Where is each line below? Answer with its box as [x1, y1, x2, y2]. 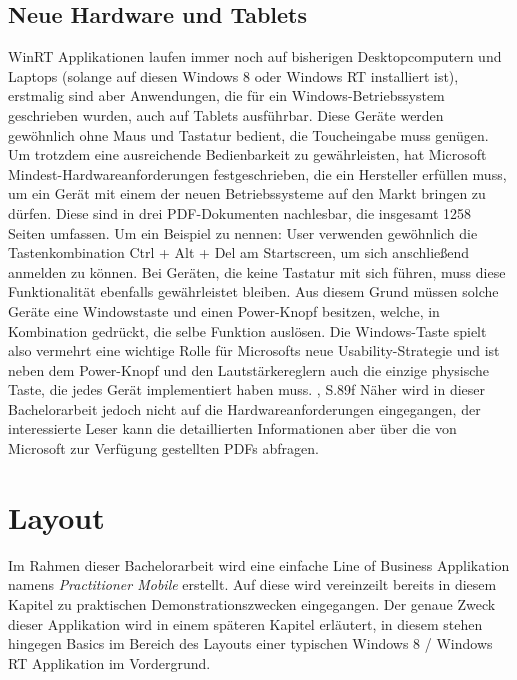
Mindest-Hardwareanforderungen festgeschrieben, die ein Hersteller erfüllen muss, [8, 163, 507, 184]
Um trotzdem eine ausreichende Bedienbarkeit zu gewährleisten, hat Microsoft [8, 144, 487, 165]
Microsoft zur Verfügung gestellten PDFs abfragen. [8, 438, 319, 459]
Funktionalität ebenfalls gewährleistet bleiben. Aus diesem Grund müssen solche [8, 281, 499, 302]
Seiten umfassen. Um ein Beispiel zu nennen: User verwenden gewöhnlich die [8, 222, 478, 243]
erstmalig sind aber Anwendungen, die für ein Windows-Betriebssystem [8, 85, 445, 106]
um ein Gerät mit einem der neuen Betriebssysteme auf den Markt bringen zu [8, 183, 486, 204]
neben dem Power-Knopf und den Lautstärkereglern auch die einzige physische [8, 359, 490, 380]
